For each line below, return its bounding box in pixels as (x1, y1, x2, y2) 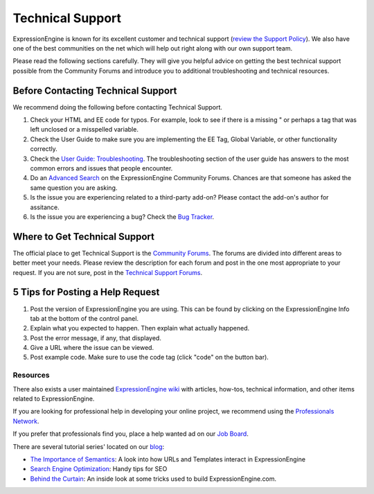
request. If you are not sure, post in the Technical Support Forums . (12, 268, 203, 276)
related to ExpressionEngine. (12, 395, 95, 403)
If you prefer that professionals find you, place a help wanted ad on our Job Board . (12, 430, 249, 438)
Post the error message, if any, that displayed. (30, 333, 162, 342)
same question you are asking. (30, 184, 118, 192)
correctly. (30, 145, 58, 153)
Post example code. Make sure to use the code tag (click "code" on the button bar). (30, 353, 269, 362)
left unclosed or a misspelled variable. (30, 125, 139, 134)
